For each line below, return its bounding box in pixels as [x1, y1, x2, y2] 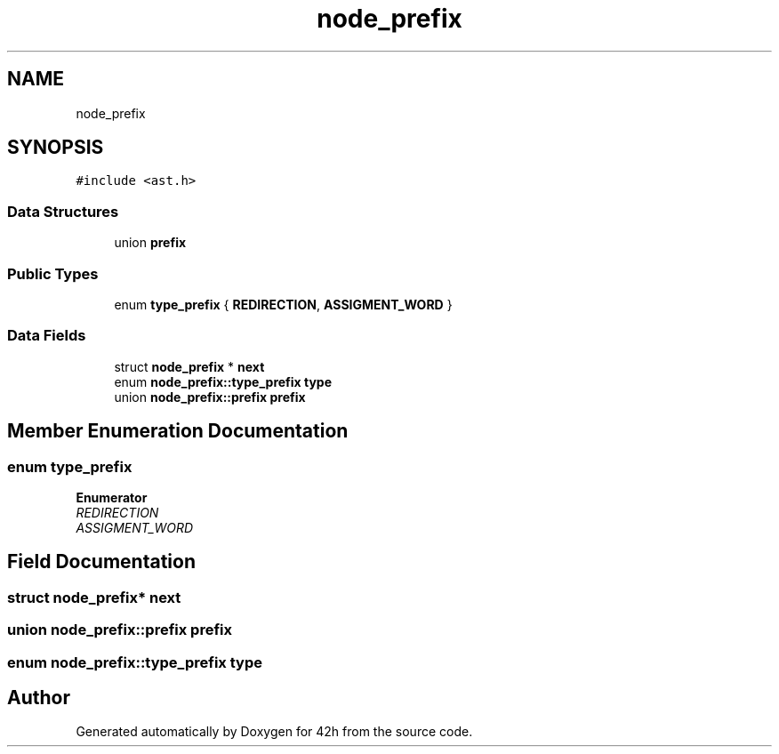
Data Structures [7, 202, 119, 221]
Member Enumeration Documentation [7, 420, 349, 443]
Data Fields [7, 326, 86, 345]
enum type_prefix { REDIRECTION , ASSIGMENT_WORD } [114, 296, 453, 312]
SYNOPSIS [7, 136, 104, 159]
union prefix [114, 235, 187, 251]
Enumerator [76, 489, 148, 505]
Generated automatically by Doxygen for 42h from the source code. [76, 724, 473, 740]
